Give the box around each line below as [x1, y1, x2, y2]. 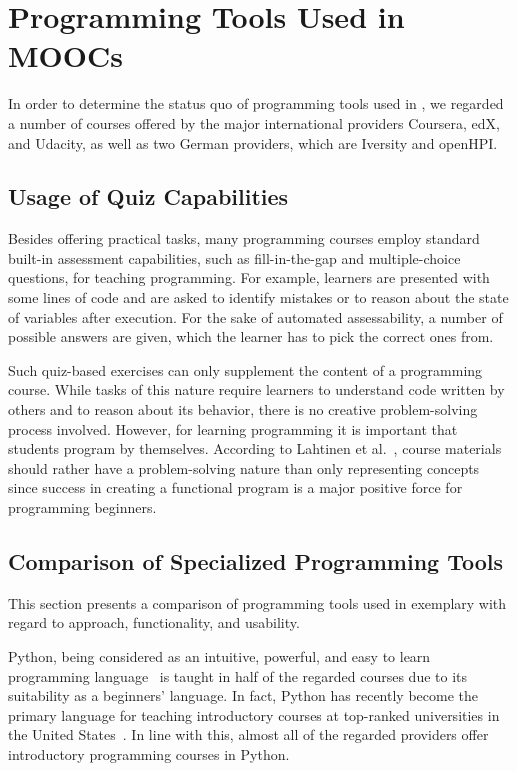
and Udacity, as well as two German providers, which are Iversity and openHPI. [8, 132, 498, 153]
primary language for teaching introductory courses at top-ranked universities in [8, 704, 500, 725]
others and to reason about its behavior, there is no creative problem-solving [8, 399, 478, 420]
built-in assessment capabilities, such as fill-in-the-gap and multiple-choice [8, 247, 461, 268]
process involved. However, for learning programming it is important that [8, 418, 458, 439]
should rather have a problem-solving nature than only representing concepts [8, 457, 480, 478]
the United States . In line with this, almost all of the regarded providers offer [8, 724, 489, 745]
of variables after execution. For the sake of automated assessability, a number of [8, 306, 503, 327]
